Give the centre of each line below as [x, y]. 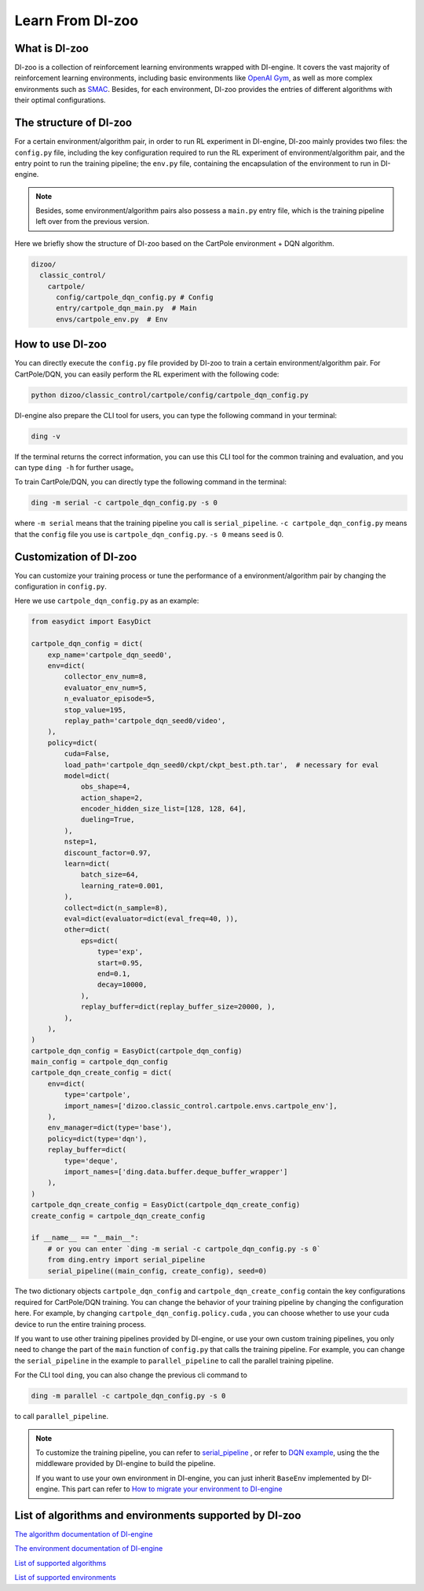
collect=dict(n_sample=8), [116, 908]
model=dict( [87, 775]
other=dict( [87, 930]
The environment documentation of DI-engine [89, 1549]
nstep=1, [81, 842]
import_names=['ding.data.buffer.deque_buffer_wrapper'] [176, 1172]
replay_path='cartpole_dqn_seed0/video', [145, 720]
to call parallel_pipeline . [62, 1416]
